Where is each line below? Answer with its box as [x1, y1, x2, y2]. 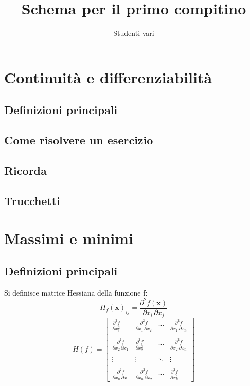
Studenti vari [113, 28, 154, 39]
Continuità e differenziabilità [4, 66, 212, 87]
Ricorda [4, 162, 47, 178]
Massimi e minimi [4, 228, 133, 249]
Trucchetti [4, 192, 60, 208]
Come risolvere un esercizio [4, 132, 153, 148]
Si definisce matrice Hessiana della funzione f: [4, 287, 148, 298]
